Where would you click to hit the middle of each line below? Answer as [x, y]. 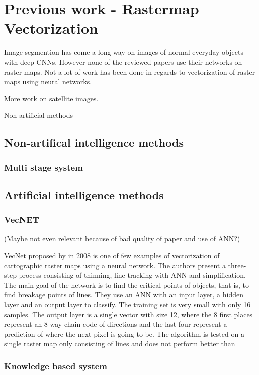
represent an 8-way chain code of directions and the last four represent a [116, 324]
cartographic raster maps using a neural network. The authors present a [115, 265]
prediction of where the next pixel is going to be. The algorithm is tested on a [124, 334]
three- [237, 265]
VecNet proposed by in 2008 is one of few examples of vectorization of [112, 255]
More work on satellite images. [51, 98]
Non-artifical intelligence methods [94, 142]
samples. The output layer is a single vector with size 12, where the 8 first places [128, 314]
